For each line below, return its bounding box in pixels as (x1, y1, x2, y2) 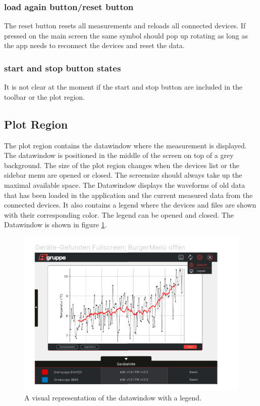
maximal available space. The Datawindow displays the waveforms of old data (4, 179, 245, 190)
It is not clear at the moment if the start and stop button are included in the (4, 82, 243, 92)
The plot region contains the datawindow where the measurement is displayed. (4, 140, 247, 150)
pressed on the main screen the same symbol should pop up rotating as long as (4, 30, 248, 40)
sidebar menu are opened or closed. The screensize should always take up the (4, 170, 242, 180)
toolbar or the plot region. (4, 91, 85, 102)
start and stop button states (4, 61, 121, 74)
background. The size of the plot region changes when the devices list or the (4, 159, 239, 170)
